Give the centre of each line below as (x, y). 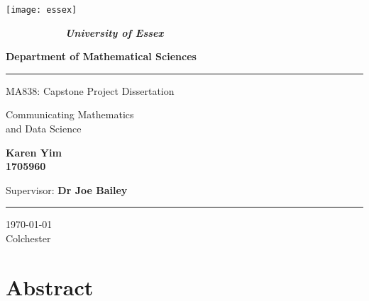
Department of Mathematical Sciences (101, 56)
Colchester (28, 238)
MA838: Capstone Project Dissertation (90, 90)
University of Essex (115, 32)
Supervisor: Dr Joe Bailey (67, 189)
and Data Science (44, 129)
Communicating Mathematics (70, 114)
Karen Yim (34, 152)
